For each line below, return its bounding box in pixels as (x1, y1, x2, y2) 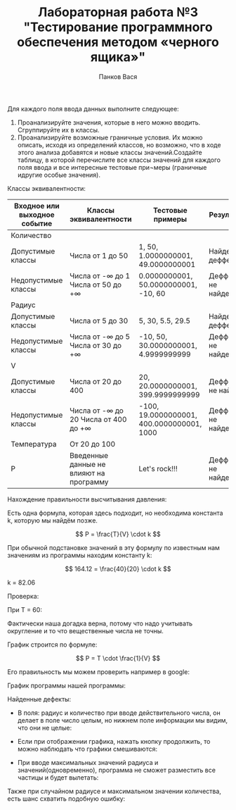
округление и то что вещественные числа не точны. (7, 626, 164, 635)
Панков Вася (98, 72, 138, 81)
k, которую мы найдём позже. (7, 516, 98, 525)
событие (21, 218, 53, 228)
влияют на (69, 468, 105, 478)
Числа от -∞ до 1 (69, 270, 131, 280)
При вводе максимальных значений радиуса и (17, 758, 159, 766)
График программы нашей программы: (7, 681, 126, 690)
